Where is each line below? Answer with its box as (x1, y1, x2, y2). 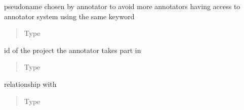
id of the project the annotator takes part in (4, 44, 141, 55)
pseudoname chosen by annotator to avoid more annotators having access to (4, 1, 240, 11)
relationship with (4, 78, 57, 89)
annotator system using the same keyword (4, 11, 135, 21)
